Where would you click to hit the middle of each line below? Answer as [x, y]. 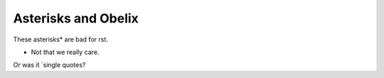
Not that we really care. [65, 52]
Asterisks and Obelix [76, 18]
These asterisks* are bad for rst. [60, 39]
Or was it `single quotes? [49, 65]
